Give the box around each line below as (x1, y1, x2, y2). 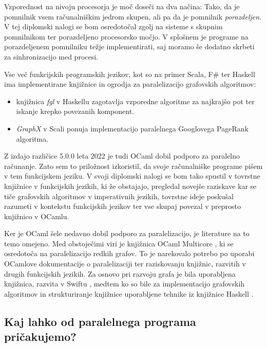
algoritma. (16, 133, 49, 144)
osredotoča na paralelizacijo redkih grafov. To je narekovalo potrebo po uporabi (4, 248, 255, 259)
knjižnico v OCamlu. (4, 210, 69, 221)
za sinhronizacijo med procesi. (4, 51, 99, 62)
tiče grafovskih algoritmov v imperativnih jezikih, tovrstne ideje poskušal (4, 190, 234, 201)
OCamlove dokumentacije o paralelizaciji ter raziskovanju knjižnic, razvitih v (4, 258, 246, 269)
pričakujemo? (4, 329, 77, 344)
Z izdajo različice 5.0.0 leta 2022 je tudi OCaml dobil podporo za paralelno (4, 150, 240, 161)
